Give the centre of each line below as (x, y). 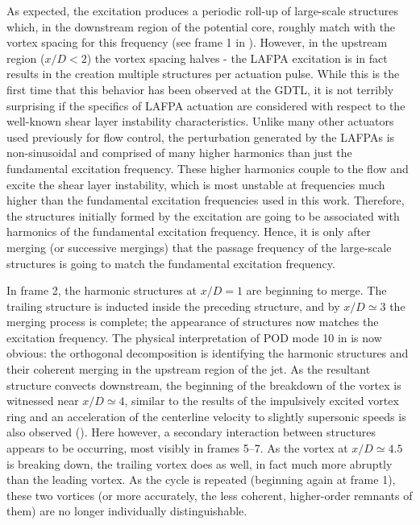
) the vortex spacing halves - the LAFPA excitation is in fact (237, 58)
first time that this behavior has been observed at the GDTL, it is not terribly (200, 89)
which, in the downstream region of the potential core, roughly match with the (201, 26)
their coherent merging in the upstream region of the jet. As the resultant (189, 369)
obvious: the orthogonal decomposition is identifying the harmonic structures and (208, 353)
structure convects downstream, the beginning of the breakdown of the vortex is (204, 384)
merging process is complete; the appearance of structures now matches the (193, 322)
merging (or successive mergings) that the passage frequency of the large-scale (199, 247)
